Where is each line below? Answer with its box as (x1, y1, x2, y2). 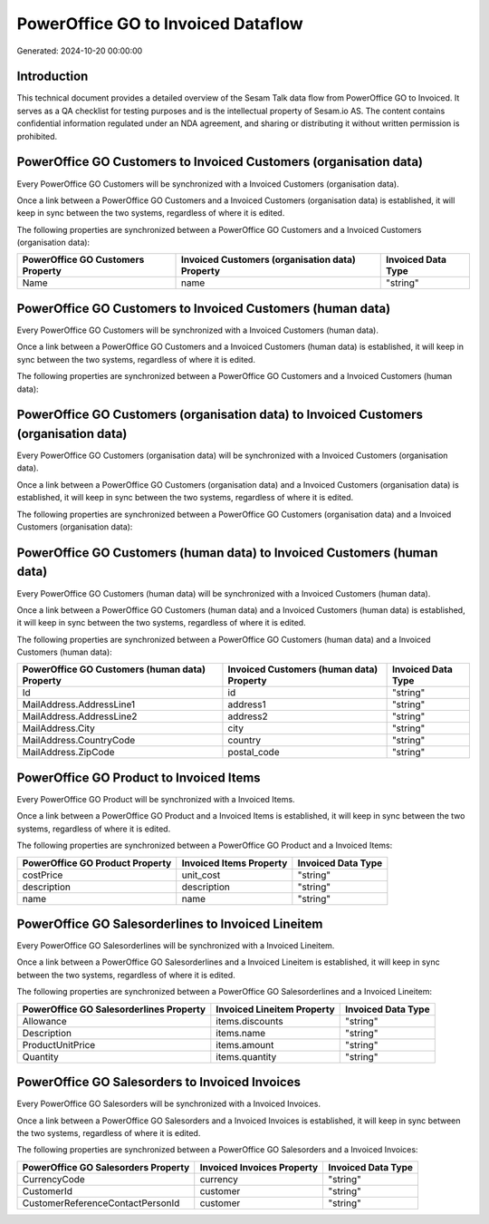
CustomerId (22, 1184, 72, 1197)
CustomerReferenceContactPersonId (22, 1197, 180, 1209)
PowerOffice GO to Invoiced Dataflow (16, 14, 303, 34)
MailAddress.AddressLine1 (22, 698, 136, 711)
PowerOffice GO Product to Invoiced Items (16, 770, 262, 785)
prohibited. (16, 131, 58, 141)
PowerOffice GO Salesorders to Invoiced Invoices (16, 1074, 301, 1090)
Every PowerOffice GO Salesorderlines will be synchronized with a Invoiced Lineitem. (16, 940, 335, 951)
